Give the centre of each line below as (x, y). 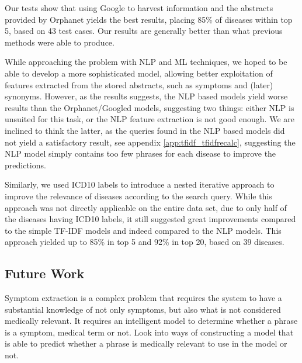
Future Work (45, 273)
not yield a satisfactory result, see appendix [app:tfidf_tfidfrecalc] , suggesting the (150, 142)
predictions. (25, 165)
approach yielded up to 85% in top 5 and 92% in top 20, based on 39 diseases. (145, 242)
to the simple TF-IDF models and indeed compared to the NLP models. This (143, 230)
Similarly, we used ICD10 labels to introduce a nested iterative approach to (140, 184)
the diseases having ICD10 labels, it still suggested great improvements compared (150, 219)
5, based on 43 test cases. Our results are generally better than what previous (144, 31)
